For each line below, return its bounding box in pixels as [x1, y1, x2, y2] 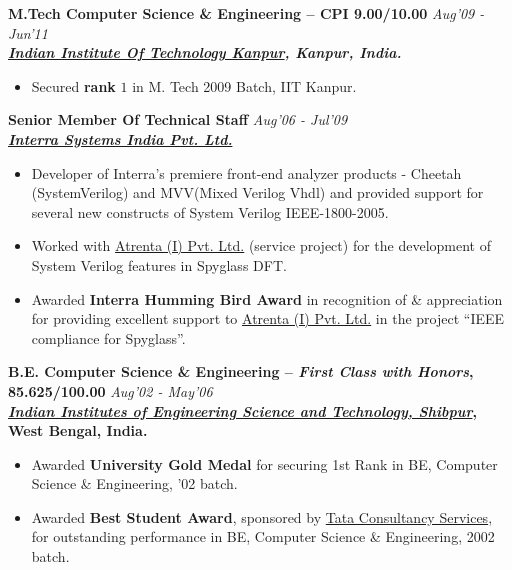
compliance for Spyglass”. [31, 327, 186, 348]
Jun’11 [8, 22, 48, 43]
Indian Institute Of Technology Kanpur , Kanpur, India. [8, 42, 402, 63]
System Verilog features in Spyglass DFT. [31, 254, 287, 275]
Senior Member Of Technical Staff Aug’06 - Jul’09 [8, 109, 348, 130]
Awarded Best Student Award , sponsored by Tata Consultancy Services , [31, 506, 493, 527]
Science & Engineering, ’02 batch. [31, 473, 238, 494]
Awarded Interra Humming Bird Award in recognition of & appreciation [31, 288, 503, 309]
